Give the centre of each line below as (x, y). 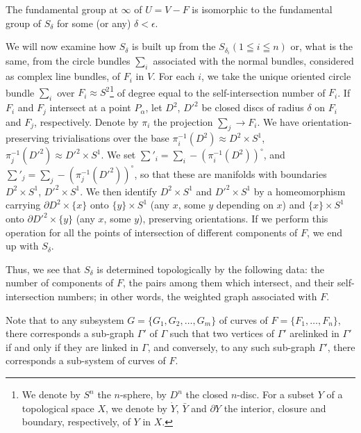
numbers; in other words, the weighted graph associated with (187, 296)
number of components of (60, 283)
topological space (58, 408)
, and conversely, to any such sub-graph (232, 346)
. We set (118, 155)
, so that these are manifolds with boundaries (230, 173)
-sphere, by (143, 394)
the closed (207, 394)
